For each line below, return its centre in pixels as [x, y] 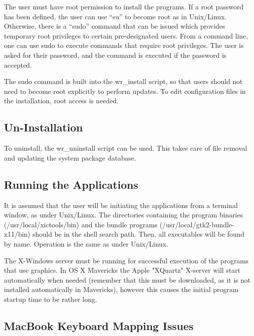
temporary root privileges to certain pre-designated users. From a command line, [126, 35]
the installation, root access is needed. [61, 101]
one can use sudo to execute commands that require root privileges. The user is [124, 45]
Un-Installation [43, 127]
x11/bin [16, 234]
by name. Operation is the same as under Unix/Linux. [86, 243]
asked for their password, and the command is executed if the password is [115, 55]
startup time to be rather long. [51, 299]
